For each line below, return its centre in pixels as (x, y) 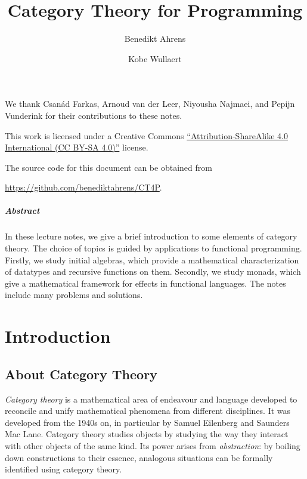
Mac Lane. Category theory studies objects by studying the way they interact (147, 434)
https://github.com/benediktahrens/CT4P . (83, 187)
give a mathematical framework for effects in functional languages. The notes (145, 283)
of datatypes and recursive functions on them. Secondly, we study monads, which (153, 271)
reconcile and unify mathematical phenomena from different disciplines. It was (148, 411)
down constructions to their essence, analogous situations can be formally (139, 457)
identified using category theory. (63, 469)
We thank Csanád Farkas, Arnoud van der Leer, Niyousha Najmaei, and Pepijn (150, 104)
